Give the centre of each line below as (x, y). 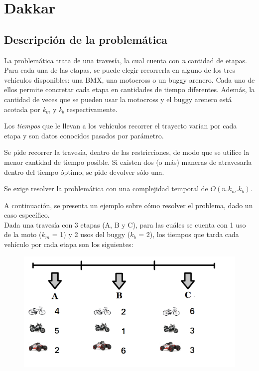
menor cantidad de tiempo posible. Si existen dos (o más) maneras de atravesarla (128, 162)
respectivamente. (92, 109)
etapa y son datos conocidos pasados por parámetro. (84, 135)
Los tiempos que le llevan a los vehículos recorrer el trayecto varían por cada (121, 126)
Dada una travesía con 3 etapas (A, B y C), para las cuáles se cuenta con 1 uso (125, 224)
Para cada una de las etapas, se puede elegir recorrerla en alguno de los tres (120, 70)
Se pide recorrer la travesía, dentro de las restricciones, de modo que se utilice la (127, 152)
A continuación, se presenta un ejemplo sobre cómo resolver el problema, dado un (129, 205)
